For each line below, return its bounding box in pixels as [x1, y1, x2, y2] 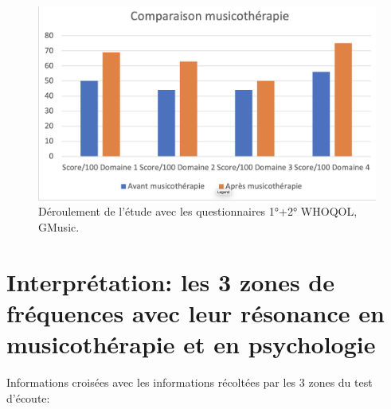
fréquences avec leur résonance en [6, 297, 385, 329]
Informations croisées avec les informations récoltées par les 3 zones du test [6, 374, 373, 391]
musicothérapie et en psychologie [6, 328, 376, 360]
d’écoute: [6, 389, 50, 406]
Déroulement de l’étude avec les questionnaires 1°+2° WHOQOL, [38, 203, 358, 220]
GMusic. [38, 219, 80, 236]
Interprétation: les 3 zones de [6, 265, 335, 298]
